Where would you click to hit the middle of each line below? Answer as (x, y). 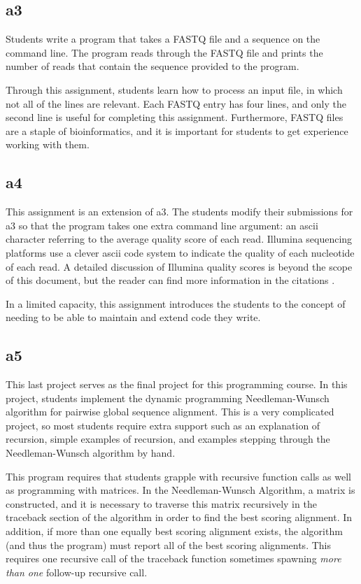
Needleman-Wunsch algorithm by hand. (91, 453)
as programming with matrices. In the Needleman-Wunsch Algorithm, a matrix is (180, 490)
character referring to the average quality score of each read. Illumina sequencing (179, 239)
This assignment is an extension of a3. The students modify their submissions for (179, 212)
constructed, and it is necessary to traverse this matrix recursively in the (161, 503)
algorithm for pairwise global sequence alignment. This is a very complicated (170, 412)
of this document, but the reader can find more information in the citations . (170, 280)
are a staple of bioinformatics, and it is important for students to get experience (177, 130)
